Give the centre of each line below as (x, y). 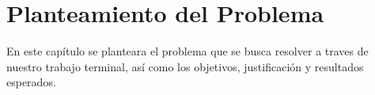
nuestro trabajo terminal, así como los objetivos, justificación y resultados (185, 66)
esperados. (31, 82)
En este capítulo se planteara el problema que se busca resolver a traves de (187, 51)
